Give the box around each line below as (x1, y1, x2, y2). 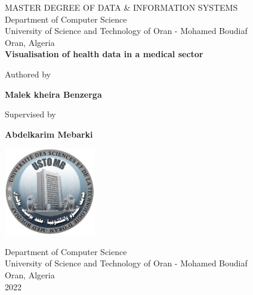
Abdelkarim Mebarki (5, 128, 93, 140)
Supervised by (5, 108, 56, 120)
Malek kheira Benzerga (5, 88, 102, 100)
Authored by (5, 67, 51, 80)
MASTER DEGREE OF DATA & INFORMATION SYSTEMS (5, 1, 238, 13)
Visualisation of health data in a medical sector (5, 48, 203, 60)
